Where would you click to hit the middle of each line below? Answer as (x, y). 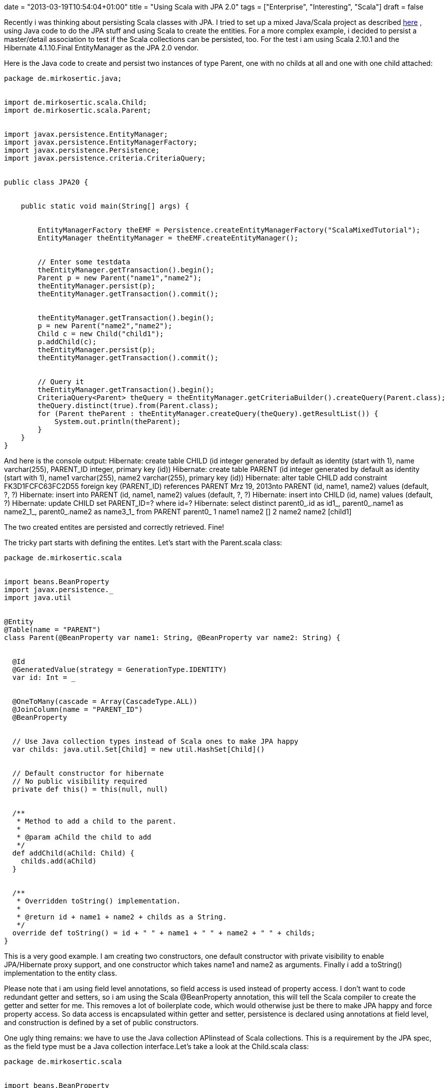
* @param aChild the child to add (84, 837)
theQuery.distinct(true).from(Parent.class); (128, 406)
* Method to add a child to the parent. (97, 821)
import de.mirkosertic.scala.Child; (76, 102)
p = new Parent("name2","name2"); (105, 326)
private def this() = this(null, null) (90, 789)
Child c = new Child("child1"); (101, 334)
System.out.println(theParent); (118, 422)
